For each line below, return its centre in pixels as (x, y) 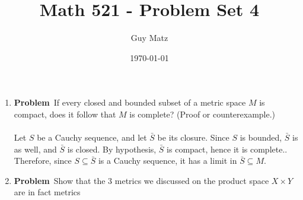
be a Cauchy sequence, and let (92, 137)
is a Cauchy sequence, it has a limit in (168, 161)
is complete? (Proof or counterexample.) (202, 114)
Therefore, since (43, 161)
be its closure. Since (193, 137)
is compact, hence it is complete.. (227, 149)
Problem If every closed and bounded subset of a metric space (130, 102)
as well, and (35, 149)
